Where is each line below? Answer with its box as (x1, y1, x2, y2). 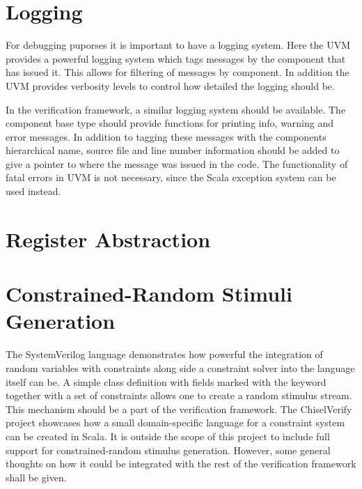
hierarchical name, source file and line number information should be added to (6, 143, 340, 157)
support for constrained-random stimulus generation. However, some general (6, 442, 331, 457)
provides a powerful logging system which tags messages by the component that (6, 51, 346, 65)
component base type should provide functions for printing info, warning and (6, 116, 334, 130)
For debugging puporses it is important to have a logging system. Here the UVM (6, 38, 351, 52)
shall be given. (6, 469, 67, 484)
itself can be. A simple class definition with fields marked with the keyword (6, 374, 326, 389)
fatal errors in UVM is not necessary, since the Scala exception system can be (6, 170, 336, 185)
